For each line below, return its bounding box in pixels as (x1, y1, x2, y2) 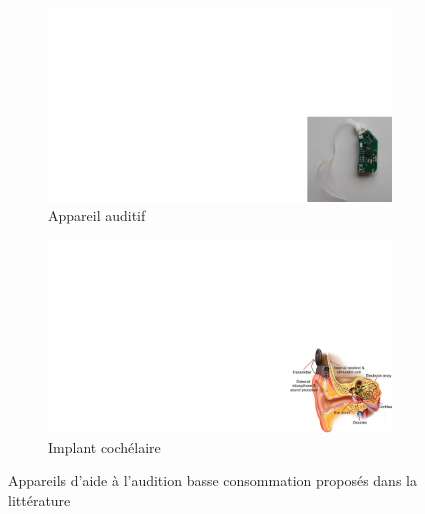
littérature (8, 489, 71, 510)
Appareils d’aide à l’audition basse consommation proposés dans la (8, 470, 417, 491)
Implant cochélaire (48, 436, 161, 457)
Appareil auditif (48, 205, 146, 226)
